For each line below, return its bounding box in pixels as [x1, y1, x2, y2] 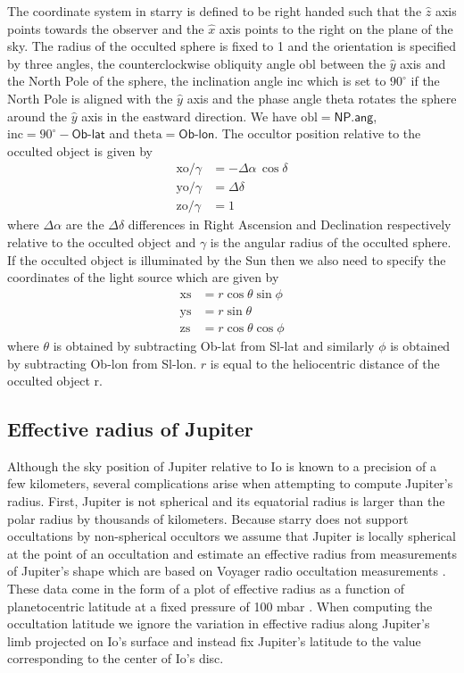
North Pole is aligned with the [7, 88, 173, 107]
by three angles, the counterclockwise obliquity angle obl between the [7, 54, 386, 72]
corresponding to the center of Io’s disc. [7, 649, 224, 668]
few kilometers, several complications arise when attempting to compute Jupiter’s [7, 474, 453, 493]
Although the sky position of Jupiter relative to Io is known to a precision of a [7, 456, 436, 475]
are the [65, 215, 104, 234]
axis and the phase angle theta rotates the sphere [186, 88, 457, 107]
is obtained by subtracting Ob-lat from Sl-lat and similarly [53, 336, 375, 354]
